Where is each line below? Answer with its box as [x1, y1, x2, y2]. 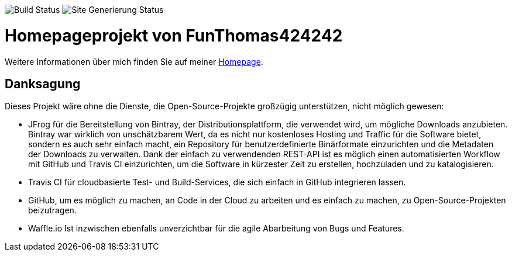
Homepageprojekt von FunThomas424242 [5, 25, 343, 46]
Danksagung [5, 76, 81, 91]
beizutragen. [28, 205, 77, 216]
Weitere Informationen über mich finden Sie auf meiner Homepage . [5, 56, 263, 67]
